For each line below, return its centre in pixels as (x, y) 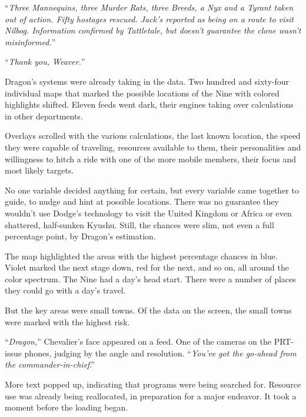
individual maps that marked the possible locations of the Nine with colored (142, 93)
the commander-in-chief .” (50, 364)
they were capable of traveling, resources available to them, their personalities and (153, 147)
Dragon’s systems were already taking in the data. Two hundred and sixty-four (147, 81)
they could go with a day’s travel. (65, 290)
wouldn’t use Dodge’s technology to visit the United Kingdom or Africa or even (148, 213)
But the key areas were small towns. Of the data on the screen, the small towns (148, 310)
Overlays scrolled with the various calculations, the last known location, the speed (153, 136)
